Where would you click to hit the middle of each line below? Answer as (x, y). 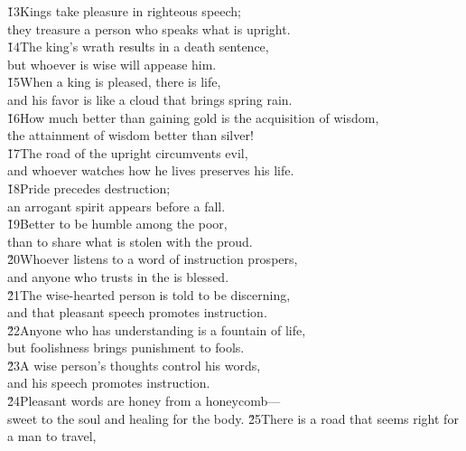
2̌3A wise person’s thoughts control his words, (134, 365)
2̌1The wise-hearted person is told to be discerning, (149, 294)
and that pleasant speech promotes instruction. (137, 312)
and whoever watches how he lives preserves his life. (151, 170)
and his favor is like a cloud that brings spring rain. (150, 99)
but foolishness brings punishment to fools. (126, 348)
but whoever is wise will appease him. (112, 64)
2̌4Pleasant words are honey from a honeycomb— (144, 401)
